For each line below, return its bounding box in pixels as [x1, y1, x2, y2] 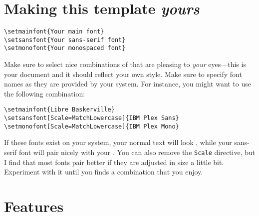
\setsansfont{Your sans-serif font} [4, 36, 126, 43]
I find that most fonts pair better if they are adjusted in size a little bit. [4, 156, 224, 167]
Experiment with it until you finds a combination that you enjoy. [4, 166, 203, 177]
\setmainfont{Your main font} [4, 28, 104, 35]
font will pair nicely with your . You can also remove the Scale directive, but [19, 147, 256, 157]
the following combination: [4, 88, 85, 98]
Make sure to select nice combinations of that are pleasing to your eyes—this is [4, 59, 246, 69]
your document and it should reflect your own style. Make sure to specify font [4, 68, 242, 79]
